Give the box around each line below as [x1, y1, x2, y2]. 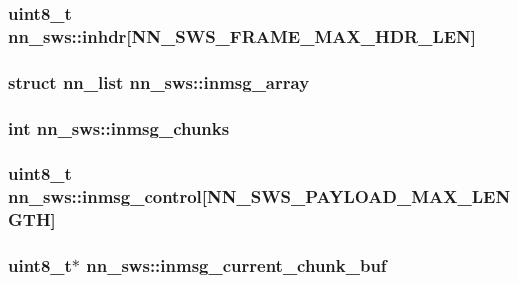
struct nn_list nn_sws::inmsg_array [8, 69, 310, 94]
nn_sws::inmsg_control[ [8, 184, 208, 209]
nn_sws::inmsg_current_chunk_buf [86, 253, 387, 278]
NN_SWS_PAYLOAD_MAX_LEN [207, 184, 511, 209]
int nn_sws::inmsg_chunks [8, 115, 230, 140]
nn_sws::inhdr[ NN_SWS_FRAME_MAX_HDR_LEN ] [8, 23, 477, 48]
